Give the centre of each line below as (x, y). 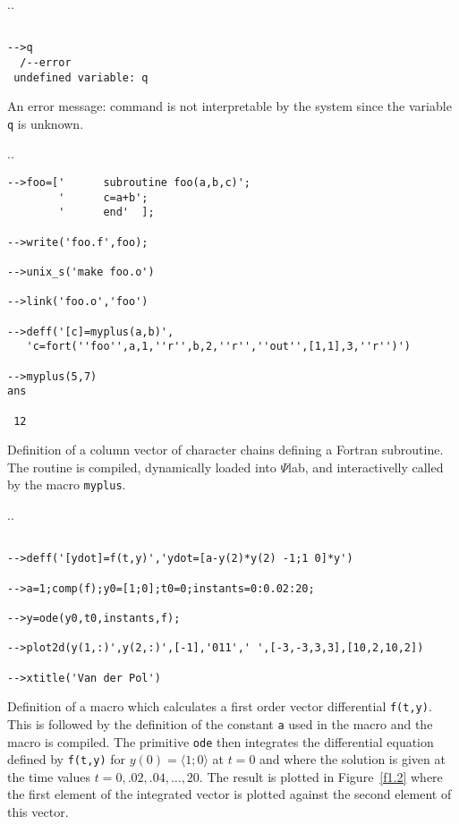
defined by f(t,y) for (67, 759)
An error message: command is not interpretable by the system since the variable (229, 106)
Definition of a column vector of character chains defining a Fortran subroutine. (225, 450)
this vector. (38, 812)
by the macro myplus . (67, 484)
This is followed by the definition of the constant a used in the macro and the (220, 723)
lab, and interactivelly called (366, 467)
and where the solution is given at (353, 759)
